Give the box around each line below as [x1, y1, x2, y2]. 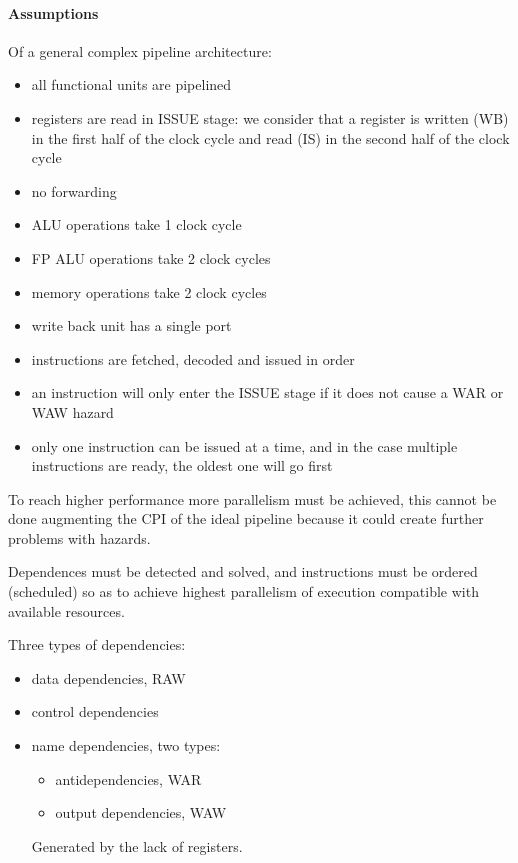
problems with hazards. [8, 527, 151, 548]
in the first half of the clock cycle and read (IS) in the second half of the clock [31, 127, 510, 148]
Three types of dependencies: [8, 634, 186, 655]
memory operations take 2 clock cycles [31, 281, 267, 302]
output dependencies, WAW [55, 802, 227, 823]
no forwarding [31, 180, 117, 201]
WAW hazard [31, 401, 114, 422]
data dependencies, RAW [31, 667, 186, 688]
